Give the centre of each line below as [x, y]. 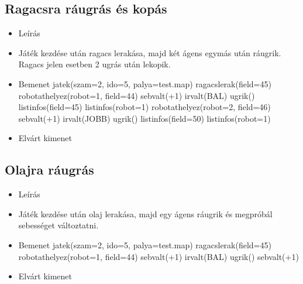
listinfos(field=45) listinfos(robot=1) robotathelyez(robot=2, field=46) [144, 107]
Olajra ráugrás [49, 170]
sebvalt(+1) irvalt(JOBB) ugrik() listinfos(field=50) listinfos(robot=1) [144, 118]
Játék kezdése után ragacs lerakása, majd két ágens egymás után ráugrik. [150, 52]
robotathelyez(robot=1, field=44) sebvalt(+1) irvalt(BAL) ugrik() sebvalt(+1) [159, 256]
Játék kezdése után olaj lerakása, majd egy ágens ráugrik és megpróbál [145, 213]
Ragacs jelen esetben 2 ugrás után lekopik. [94, 64]
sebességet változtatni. [58, 225]
